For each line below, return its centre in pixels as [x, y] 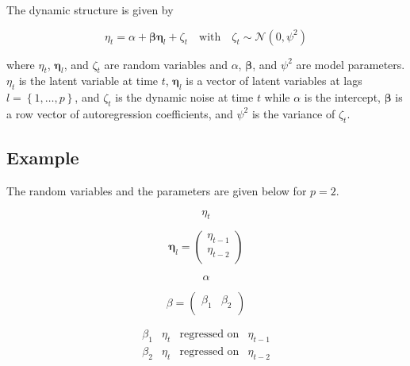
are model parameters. [351, 64]
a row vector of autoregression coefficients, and [120, 113]
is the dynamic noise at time [184, 97]
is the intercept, [342, 97]
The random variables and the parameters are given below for [157, 190]
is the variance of [293, 113]
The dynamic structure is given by [90, 10]
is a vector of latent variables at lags [274, 81]
